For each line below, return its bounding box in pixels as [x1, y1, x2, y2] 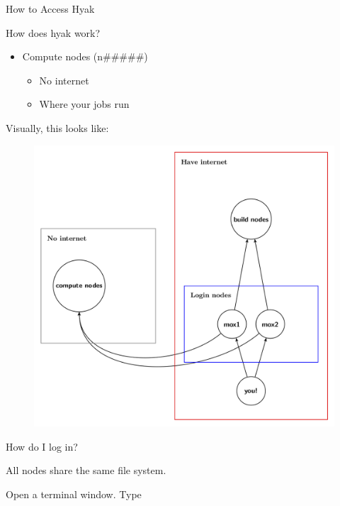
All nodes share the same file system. [6, 463, 166, 478]
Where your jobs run [39, 97, 130, 111]
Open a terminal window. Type [6, 487, 142, 502]
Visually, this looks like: [6, 120, 109, 135]
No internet [39, 72, 89, 87]
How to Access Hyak [6, 1, 95, 16]
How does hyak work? [6, 25, 101, 40]
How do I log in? [6, 439, 78, 453]
